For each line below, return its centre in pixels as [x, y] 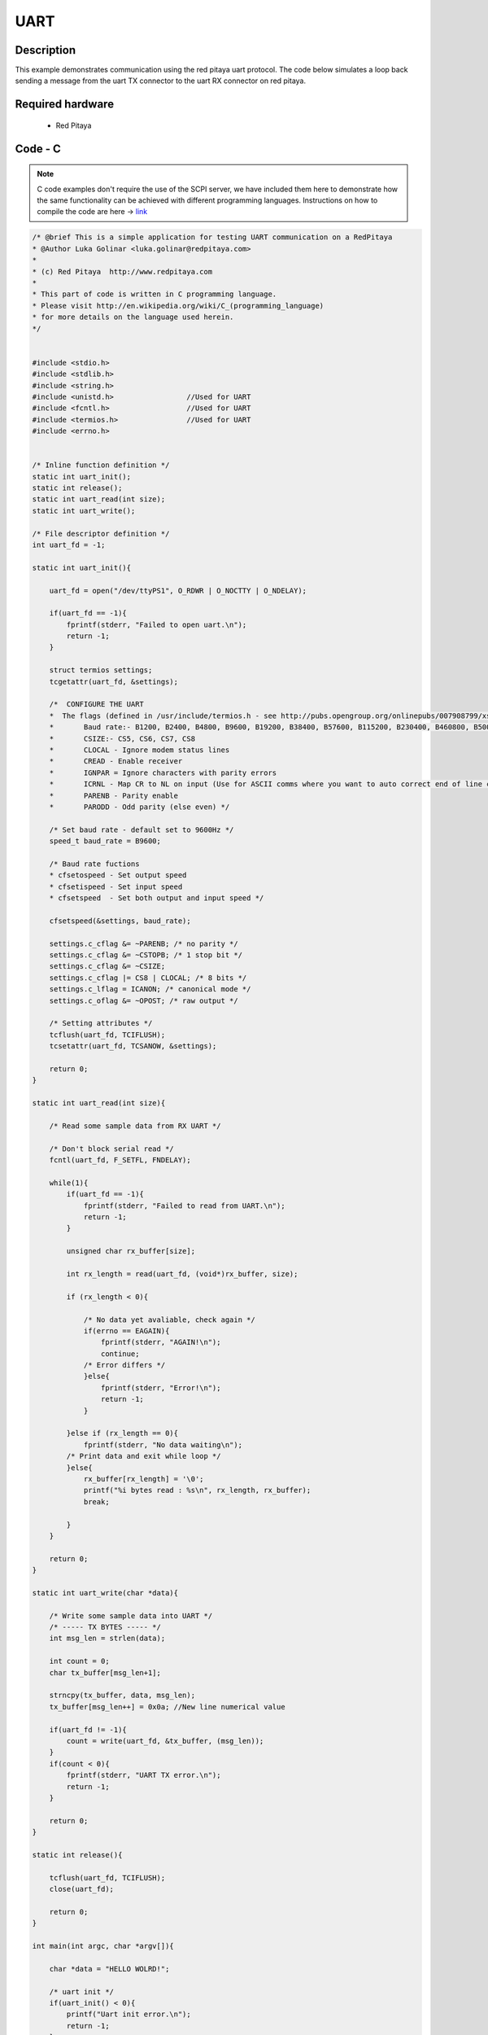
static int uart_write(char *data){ [105, 1593]
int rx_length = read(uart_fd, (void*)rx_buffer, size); [182, 1274]
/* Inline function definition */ [101, 465]
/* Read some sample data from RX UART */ [135, 1126]
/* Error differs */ [124, 1365]
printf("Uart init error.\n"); [129, 2014]
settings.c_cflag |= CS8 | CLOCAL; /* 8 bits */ [148, 978]
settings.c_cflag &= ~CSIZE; [107, 966]
